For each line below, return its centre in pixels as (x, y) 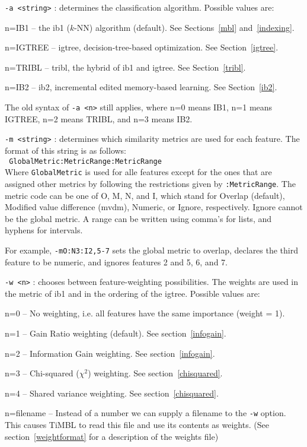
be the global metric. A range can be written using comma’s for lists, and (138, 218)
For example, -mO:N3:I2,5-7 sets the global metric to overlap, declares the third (152, 250)
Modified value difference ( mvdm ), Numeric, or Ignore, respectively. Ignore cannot (154, 207)
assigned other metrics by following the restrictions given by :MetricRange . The (150, 183)
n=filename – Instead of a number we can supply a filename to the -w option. (145, 413)
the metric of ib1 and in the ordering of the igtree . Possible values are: (132, 293)
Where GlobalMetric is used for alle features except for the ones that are (138, 172)
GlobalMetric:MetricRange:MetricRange (85, 161)
